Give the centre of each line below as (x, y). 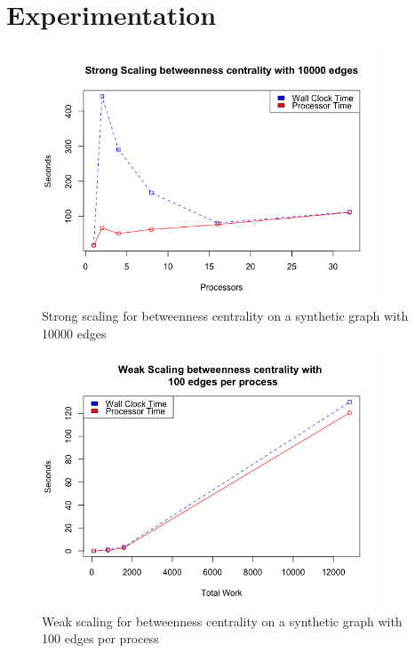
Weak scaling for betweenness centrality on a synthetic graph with (222, 621)
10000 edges (74, 333)
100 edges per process (100, 638)
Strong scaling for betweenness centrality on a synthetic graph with (225, 315)
